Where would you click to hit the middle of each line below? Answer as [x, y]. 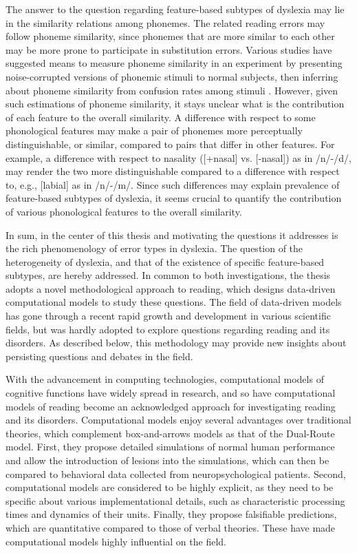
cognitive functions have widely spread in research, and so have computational [171, 393]
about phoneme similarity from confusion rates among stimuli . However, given [172, 90]
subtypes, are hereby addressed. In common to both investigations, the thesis [168, 275]
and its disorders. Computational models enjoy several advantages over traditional [178, 420]
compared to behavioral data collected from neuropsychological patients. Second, [176, 473]
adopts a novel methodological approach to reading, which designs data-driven [171, 288]
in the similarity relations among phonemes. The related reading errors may [165, 22]
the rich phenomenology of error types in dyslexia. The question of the [154, 248]
